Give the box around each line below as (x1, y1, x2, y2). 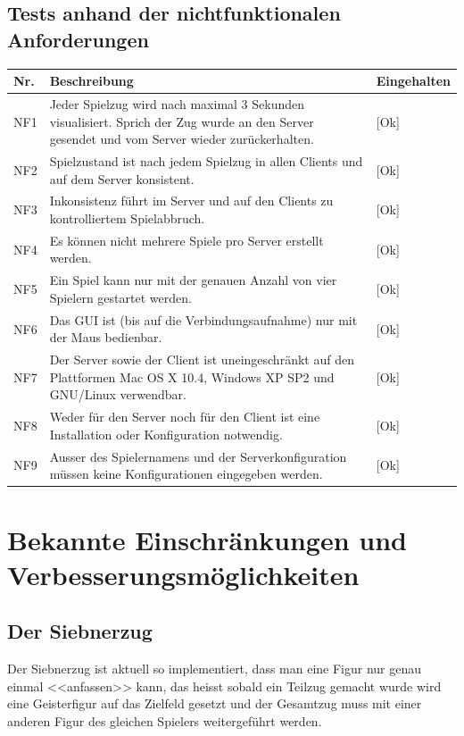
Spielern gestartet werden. (49, 288, 192, 306)
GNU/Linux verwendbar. (49, 385, 186, 404)
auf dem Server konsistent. (49, 169, 195, 188)
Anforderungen (7, 25, 149, 53)
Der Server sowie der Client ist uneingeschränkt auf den (49, 350, 354, 369)
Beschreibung (49, 71, 134, 90)
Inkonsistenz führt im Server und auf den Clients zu (49, 191, 334, 210)
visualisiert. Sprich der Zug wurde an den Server (49, 112, 314, 130)
